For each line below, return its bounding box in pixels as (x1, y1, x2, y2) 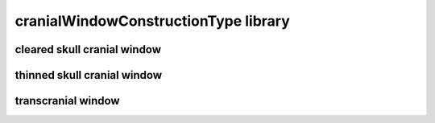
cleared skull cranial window (14, 43, 161, 56)
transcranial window (14, 94, 120, 108)
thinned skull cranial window (14, 68, 163, 82)
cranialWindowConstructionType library (14, 12, 290, 30)
